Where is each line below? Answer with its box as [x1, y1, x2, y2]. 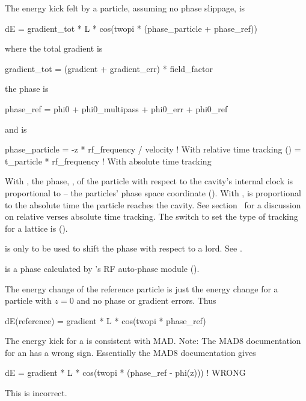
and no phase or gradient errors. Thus [76, 294, 216, 307]
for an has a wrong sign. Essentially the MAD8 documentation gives [5, 346, 256, 358]
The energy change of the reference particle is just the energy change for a [5, 282, 278, 295]
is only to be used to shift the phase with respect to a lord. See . [5, 242, 242, 255]
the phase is [5, 82, 49, 95]
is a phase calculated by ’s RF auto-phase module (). [5, 262, 200, 274]
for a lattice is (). [5, 222, 68, 234]
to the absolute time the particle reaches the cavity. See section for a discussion [5, 198, 301, 211]
